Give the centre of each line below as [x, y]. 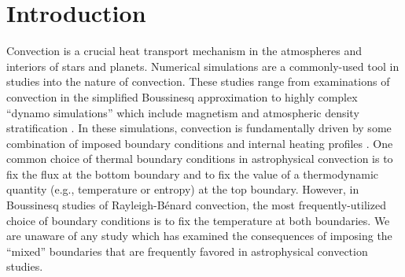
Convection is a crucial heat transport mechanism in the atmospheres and [184, 51]
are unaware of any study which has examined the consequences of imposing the [199, 236]
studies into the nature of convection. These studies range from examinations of [198, 81]
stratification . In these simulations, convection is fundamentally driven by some [199, 128]
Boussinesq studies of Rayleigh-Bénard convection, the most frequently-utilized [196, 205]
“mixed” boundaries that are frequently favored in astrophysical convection [187, 251]
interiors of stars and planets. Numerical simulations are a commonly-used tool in [203, 66]
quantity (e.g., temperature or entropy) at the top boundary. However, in [183, 189]
